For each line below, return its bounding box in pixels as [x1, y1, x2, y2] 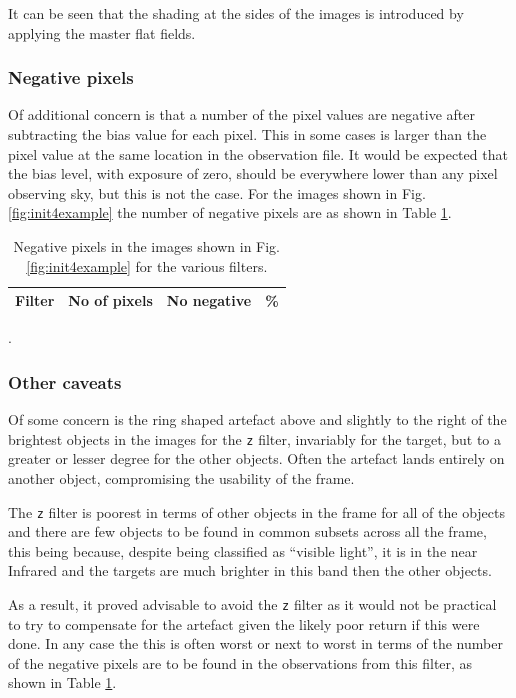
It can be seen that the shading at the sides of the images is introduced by [8, 3, 464, 23]
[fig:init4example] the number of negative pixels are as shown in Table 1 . [8, 202, 452, 223]
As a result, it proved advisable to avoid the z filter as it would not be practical [8, 593, 497, 614]
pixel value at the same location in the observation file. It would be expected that [8, 143, 508, 164]
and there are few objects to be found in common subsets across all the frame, [8, 521, 487, 542]
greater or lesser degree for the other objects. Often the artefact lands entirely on [8, 448, 505, 469]
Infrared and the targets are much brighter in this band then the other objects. [8, 560, 492, 581]
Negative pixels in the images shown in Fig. [13, 235, 280, 256]
